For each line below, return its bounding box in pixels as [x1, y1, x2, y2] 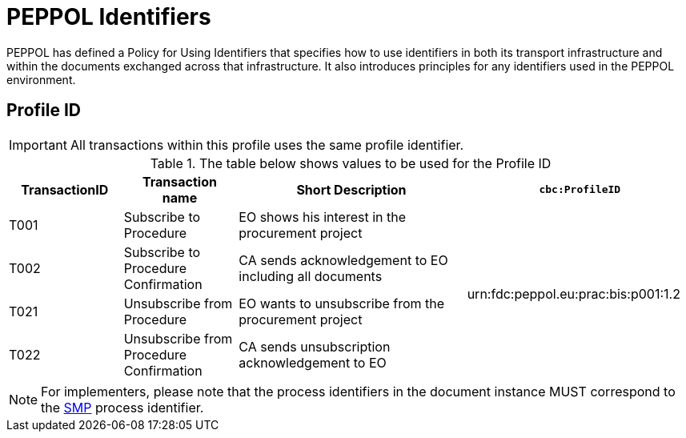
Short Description [296, 181, 407, 198]
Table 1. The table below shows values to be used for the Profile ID [150, 155, 552, 171]
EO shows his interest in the [239, 208, 407, 225]
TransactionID [21, 181, 109, 198]
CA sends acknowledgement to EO [239, 251, 448, 268]
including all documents [239, 267, 383, 284]
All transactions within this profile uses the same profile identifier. [70, 136, 464, 153]
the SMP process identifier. [41, 399, 204, 416]
